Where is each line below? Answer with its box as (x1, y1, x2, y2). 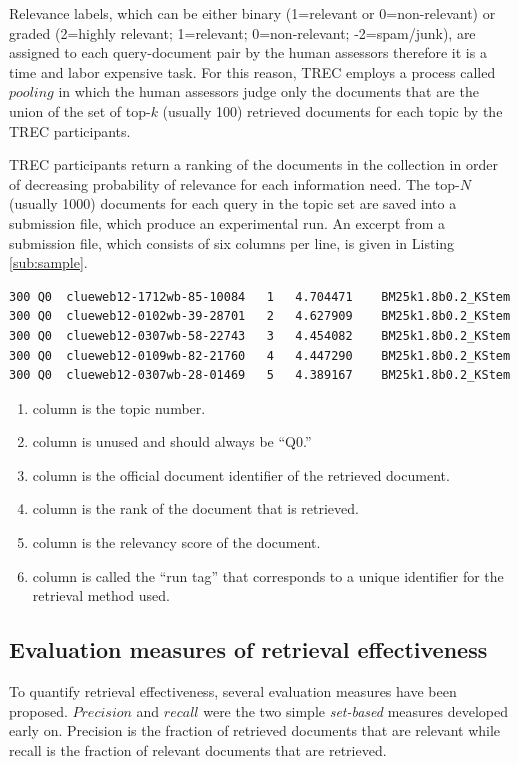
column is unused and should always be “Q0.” (32, 431, 312, 452)
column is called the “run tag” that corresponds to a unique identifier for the (32, 565, 504, 586)
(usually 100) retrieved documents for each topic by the (162, 100, 503, 121)
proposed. (9, 700, 68, 721)
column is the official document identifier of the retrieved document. (32, 464, 450, 485)
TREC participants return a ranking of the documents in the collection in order (9, 154, 498, 175)
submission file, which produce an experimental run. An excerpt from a (9, 212, 446, 233)
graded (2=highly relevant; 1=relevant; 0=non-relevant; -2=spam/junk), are (9, 22, 476, 43)
